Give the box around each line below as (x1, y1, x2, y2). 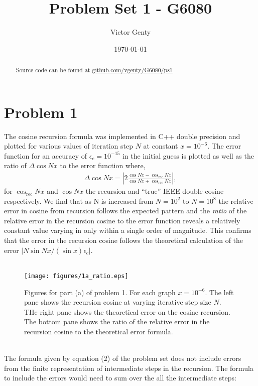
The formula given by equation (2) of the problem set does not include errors (4, 353, 241, 363)
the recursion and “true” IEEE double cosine (85, 186, 224, 196)
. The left (205, 287, 234, 297)
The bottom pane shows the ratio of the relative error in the (24, 316, 210, 327)
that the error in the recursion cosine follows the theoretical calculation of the (4, 235, 243, 245)
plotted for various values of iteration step (4, 141, 134, 151)
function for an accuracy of (4, 150, 87, 161)
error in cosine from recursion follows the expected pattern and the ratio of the (4, 205, 247, 216)
